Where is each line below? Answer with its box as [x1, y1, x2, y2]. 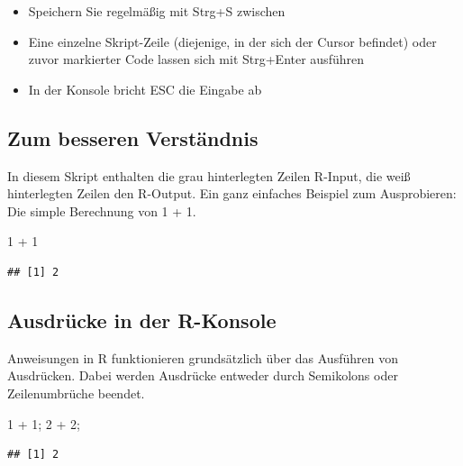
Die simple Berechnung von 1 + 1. [7, 201, 196, 220]
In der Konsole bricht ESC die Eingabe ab [28, 79, 262, 98]
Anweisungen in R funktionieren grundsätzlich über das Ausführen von [7, 348, 398, 367]
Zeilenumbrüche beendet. [7, 383, 145, 402]
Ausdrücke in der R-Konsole [7, 306, 277, 334]
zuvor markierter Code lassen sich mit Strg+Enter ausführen [28, 50, 364, 69]
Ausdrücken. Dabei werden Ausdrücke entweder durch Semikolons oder [7, 366, 398, 385]
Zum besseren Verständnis [7, 123, 259, 151]
